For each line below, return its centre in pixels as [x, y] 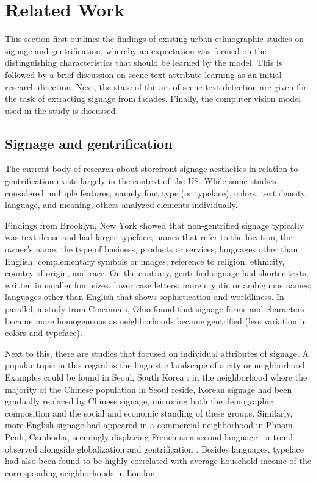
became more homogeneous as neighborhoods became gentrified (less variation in [156, 320]
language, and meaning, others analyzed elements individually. [121, 205]
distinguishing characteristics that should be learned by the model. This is [144, 63]
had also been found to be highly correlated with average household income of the [158, 461]
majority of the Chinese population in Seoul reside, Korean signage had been [149, 389]
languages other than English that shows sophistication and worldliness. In [145, 297]
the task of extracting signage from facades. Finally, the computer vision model [153, 98]
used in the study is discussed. [62, 110]
